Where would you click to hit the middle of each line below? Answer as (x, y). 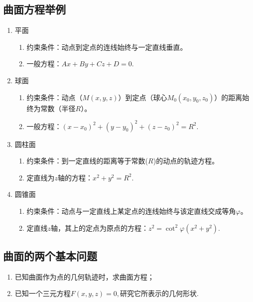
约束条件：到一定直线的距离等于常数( (87, 161)
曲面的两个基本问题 (50, 256)
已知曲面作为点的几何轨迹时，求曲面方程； (84, 276)
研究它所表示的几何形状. (159, 293)
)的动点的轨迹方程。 (186, 161)
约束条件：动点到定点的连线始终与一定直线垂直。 (107, 47)
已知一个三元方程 (43, 293)
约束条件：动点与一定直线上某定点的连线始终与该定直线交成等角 (131, 211)
